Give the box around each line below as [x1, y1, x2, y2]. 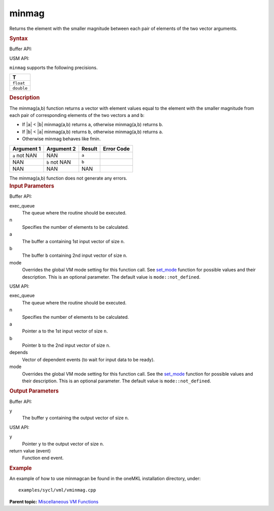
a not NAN [12, 152, 37, 159]
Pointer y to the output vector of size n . [22, 440, 104, 447]
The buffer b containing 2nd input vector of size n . [22, 252, 127, 259]
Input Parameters [9, 182, 54, 189]
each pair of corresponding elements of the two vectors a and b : [9, 112, 145, 118]
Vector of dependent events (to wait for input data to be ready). [22, 356, 155, 363]
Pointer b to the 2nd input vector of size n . [22, 342, 111, 348]
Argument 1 [12, 145, 41, 152]
